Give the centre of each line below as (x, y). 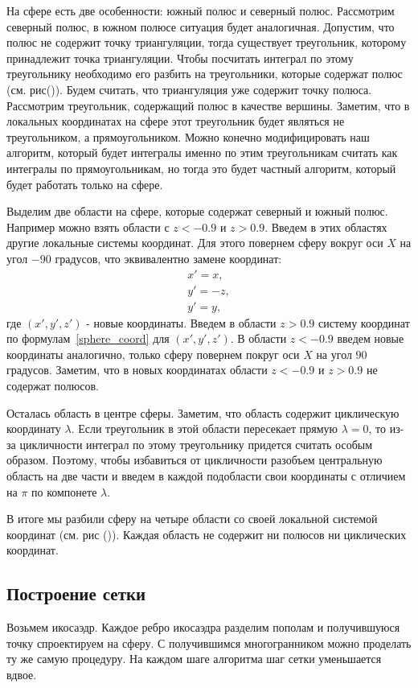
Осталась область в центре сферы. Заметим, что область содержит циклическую (203, 412)
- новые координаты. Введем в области (181, 322)
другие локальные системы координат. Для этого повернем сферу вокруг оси (195, 243)
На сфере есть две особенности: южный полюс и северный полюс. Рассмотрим (201, 10)
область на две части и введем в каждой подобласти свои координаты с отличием (206, 475)
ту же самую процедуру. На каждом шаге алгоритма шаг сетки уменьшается (194, 659)
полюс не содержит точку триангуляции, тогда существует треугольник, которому (207, 42)
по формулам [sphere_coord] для (88, 338)
